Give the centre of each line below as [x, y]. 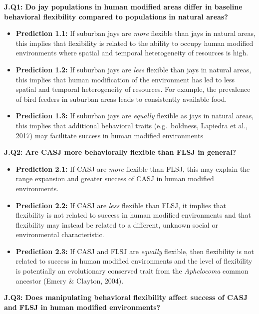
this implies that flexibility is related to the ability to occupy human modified [134, 43]
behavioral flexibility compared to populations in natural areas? [116, 16]
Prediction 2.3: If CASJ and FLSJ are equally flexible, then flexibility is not [135, 251]
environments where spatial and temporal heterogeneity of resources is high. [132, 53]
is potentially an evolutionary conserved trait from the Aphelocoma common [132, 271]
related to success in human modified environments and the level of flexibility [134, 261]
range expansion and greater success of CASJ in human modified [115, 178]
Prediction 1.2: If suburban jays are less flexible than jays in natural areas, [133, 69]
